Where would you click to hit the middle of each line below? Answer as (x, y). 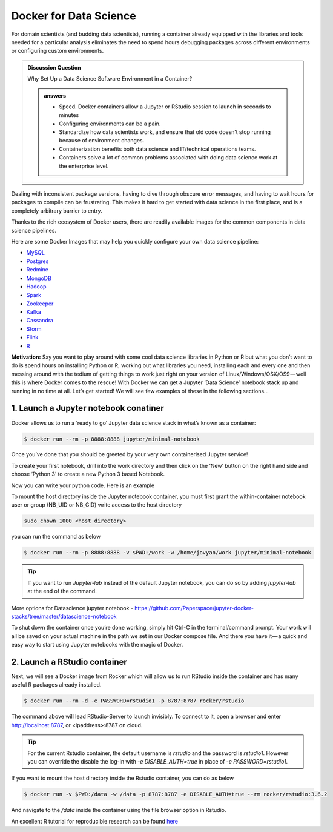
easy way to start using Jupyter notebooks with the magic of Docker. (97, 645)
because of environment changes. (102, 141)
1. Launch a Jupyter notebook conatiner (88, 408)
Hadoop (36, 286)
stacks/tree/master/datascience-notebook (64, 616)
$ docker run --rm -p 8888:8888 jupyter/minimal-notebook (112, 439)
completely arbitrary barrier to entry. (57, 211)
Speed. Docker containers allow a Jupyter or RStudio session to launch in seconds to (165, 107)
